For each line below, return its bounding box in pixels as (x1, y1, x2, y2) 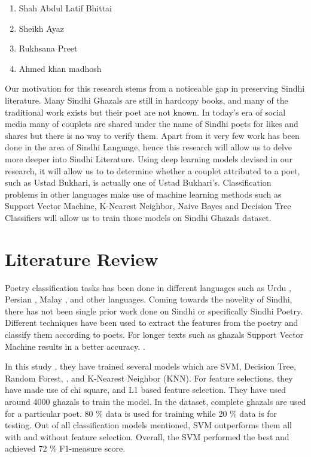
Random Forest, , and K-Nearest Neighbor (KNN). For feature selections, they (5, 371, 293, 384)
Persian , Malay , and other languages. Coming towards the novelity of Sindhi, (5, 293, 292, 305)
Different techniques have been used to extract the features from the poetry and (5, 316, 298, 329)
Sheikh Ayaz (19, 22, 64, 34)
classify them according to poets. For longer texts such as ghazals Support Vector (5, 328, 304, 340)
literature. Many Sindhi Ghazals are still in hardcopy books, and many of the (5, 93, 288, 106)
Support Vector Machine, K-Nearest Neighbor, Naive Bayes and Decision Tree (5, 199, 291, 212)
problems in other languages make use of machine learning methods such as (5, 187, 282, 200)
